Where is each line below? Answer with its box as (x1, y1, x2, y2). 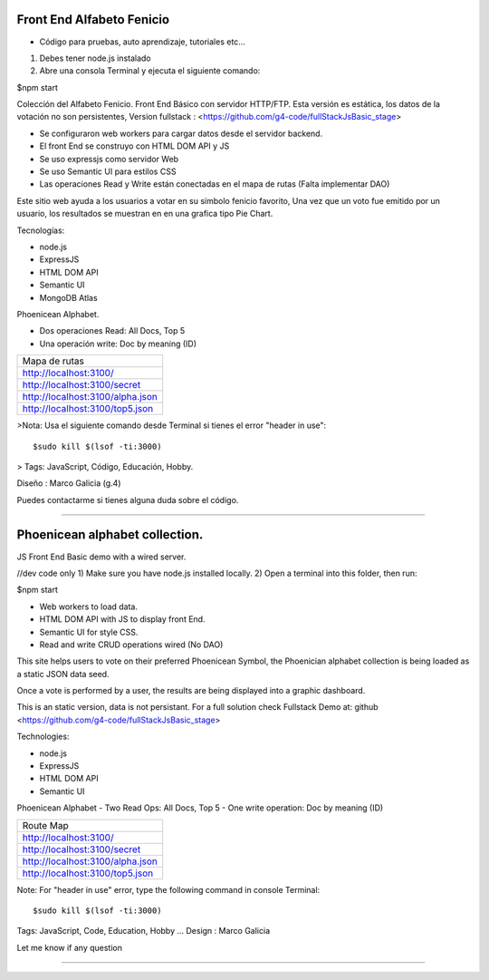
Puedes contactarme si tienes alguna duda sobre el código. (16, 494, 239, 505)
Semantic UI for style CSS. (39, 626, 139, 637)
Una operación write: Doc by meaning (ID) (39, 338, 197, 349)
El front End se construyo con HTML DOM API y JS (39, 141, 230, 151)
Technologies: (16, 731, 70, 742)
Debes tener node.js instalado (39, 53, 151, 63)
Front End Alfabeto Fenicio (16, 12, 170, 27)
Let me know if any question (16, 942, 122, 953)
